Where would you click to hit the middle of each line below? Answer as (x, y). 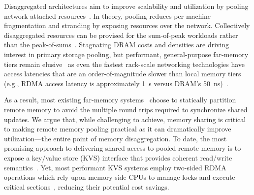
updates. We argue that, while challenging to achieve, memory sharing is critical (125, 119)
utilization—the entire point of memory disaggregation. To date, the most (115, 138)
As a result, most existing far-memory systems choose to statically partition (120, 100)
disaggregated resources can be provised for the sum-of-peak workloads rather (121, 35)
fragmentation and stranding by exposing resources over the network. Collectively (127, 25)
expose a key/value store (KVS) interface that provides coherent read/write (118, 157)
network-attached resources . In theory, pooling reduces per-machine (108, 16)
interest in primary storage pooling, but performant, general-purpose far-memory (126, 54)
